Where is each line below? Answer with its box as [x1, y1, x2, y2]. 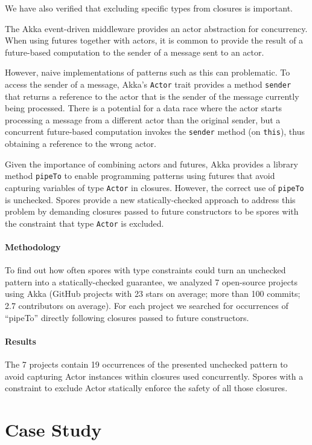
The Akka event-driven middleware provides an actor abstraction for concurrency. [5, 22, 308, 34]
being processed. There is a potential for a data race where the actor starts [5, 102, 282, 114]
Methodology [5, 241, 61, 253]
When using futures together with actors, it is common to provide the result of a [5, 34, 304, 47]
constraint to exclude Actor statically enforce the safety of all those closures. [5, 382, 288, 394]
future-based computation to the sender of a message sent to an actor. [5, 45, 264, 58]
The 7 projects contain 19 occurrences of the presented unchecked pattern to [5, 357, 288, 370]
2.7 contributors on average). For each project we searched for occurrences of [5, 299, 288, 311]
